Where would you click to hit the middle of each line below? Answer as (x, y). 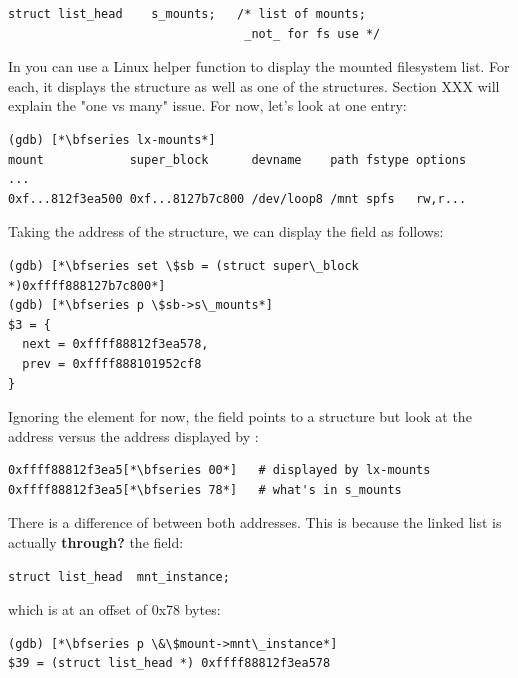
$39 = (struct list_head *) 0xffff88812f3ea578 (169, 663)
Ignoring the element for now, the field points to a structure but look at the (240, 416)
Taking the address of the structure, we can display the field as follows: (226, 231)
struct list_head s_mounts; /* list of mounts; (187, 14)
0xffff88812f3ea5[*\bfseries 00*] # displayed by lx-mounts (219, 470)
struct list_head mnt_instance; (119, 576)
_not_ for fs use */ (312, 33)
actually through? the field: (96, 542)
